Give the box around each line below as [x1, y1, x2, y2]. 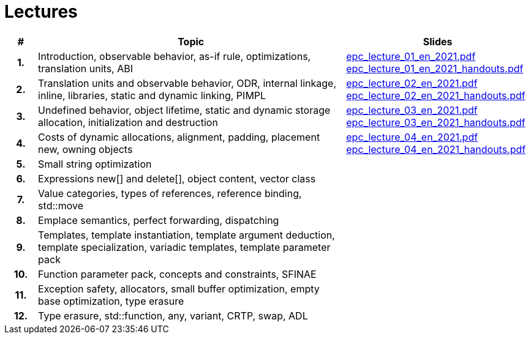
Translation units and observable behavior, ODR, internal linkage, [38, 76, 336, 89]
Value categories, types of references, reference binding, [38, 187, 302, 199]
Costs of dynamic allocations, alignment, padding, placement [38, 130, 320, 143]
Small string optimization [38, 157, 152, 170]
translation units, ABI [38, 62, 133, 75]
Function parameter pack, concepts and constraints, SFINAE [38, 267, 317, 280]
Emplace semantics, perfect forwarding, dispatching [38, 214, 279, 226]
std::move [38, 199, 83, 212]
